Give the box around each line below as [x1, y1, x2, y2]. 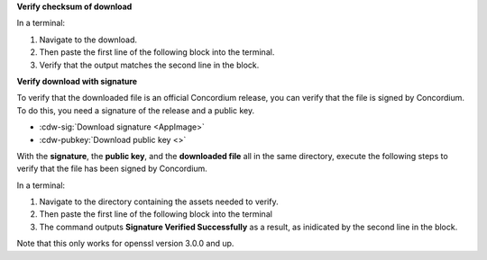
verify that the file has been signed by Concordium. [16, 163, 207, 175]
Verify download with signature [16, 76, 138, 86]
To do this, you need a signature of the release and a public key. [16, 104, 255, 116]
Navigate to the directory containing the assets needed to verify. [39, 196, 279, 207]
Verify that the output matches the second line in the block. [39, 59, 260, 70]
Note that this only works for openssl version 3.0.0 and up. [16, 238, 234, 249]
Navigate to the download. [39, 34, 138, 45]
